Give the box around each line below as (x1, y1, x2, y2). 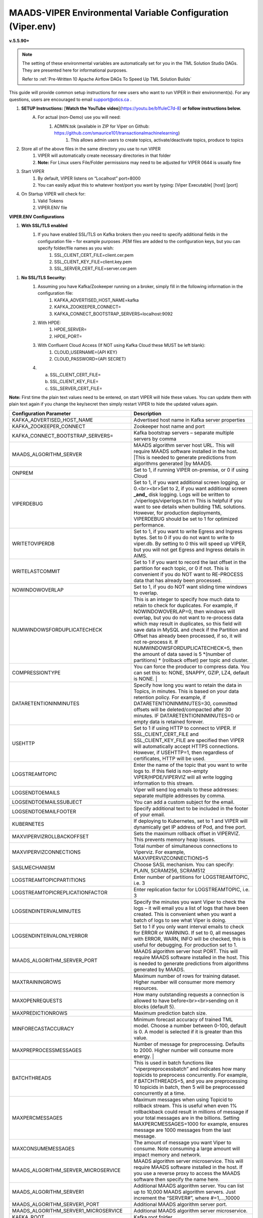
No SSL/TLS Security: (21, 274, 66, 280)
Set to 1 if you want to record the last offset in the (133, 558, 246, 565)
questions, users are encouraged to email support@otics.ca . (9, 96, 131, 102)
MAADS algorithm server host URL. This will (133, 441, 235, 448)
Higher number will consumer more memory (133, 978, 235, 985)
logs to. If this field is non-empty (133, 767, 208, 774)
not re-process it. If (133, 638, 178, 645)
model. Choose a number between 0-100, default (133, 1022, 247, 1029)
